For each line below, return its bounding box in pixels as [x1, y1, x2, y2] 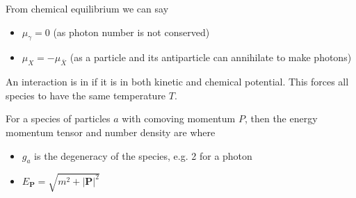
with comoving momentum [122, 111, 236, 126]
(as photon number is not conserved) [53, 24, 210, 39]
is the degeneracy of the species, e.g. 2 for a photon [34, 148, 252, 163]
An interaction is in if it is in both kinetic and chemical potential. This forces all [6, 74, 349, 89]
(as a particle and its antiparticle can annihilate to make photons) [70, 50, 352, 65]
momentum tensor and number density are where [6, 124, 216, 139]
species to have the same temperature [6, 88, 166, 102]
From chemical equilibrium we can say [6, 1, 169, 15]
